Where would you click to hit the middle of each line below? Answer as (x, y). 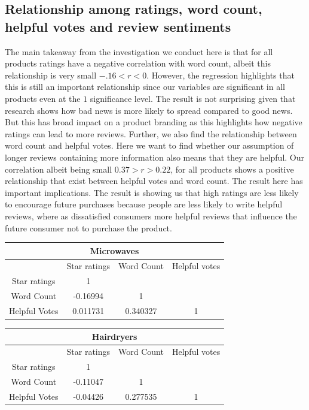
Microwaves (114, 250)
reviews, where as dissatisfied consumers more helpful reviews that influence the (151, 215)
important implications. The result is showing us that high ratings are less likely (152, 192)
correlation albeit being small (59, 169)
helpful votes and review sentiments (118, 26)
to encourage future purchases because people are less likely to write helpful (144, 204)
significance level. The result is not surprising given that (193, 98)
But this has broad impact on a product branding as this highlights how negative (154, 122)
